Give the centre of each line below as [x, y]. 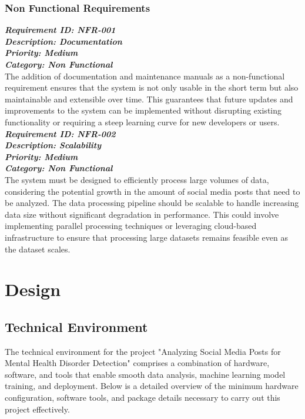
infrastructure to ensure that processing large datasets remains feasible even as [146, 237]
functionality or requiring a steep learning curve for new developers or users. [142, 122]
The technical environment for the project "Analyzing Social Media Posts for [143, 351]
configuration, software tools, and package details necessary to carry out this [143, 398]
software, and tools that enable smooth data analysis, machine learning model [145, 374]
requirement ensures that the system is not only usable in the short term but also [152, 87]
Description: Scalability [53, 145]
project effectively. [37, 409]
